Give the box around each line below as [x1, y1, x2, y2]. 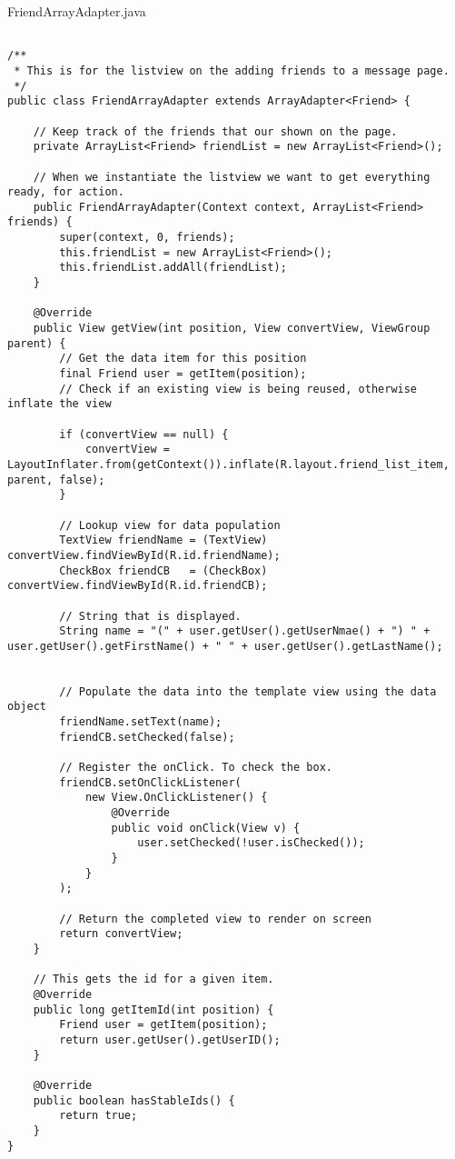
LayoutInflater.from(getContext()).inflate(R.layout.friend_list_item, [7, 457, 450, 471]
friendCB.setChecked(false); [59, 730, 235, 744]
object [7, 700, 46, 714]
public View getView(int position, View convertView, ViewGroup [33, 322, 430, 335]
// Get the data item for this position [59, 352, 307, 365]
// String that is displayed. [59, 609, 242, 623]
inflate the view [7, 397, 112, 411]
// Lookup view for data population [59, 518, 281, 532]
